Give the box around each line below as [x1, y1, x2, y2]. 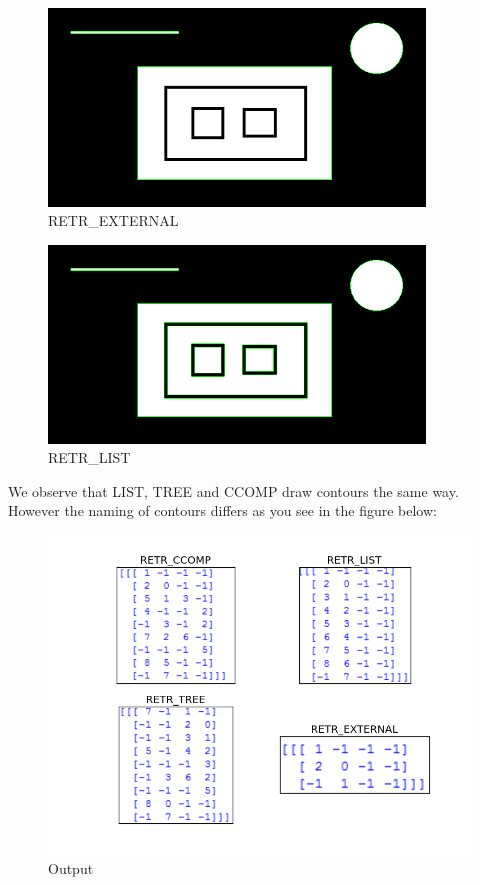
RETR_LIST [48, 447, 131, 468]
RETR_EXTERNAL [48, 210, 179, 231]
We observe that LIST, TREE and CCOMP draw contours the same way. [8, 480, 459, 501]
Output [48, 858, 94, 879]
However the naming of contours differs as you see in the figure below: [8, 500, 437, 521]
